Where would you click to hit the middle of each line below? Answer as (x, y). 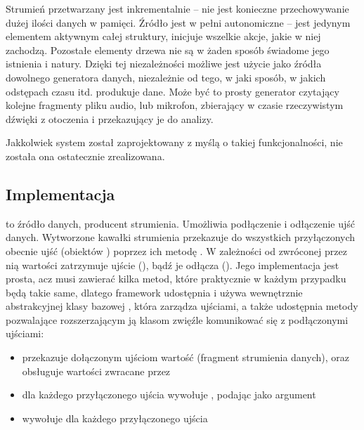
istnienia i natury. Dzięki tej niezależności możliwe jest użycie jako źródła (164, 64)
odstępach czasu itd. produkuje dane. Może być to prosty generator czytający (173, 91)
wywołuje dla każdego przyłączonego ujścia (115, 418)
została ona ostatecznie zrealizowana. (85, 156)
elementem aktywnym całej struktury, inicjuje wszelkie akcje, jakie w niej (163, 36)
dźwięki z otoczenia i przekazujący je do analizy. (110, 118)
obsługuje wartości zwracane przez (96, 371)
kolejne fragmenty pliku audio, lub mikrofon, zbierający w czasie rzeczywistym (175, 105)
